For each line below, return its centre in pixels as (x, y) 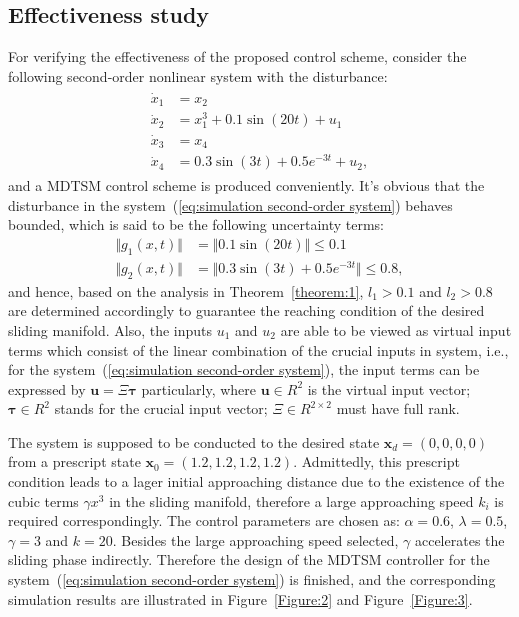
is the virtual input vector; (389, 388)
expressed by (47, 388)
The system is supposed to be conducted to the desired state (194, 441)
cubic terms (43, 500)
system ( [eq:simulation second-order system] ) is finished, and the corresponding (252, 579)
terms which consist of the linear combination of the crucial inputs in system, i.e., (258, 349)
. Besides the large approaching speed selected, (255, 539)
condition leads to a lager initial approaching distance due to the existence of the (256, 481)
